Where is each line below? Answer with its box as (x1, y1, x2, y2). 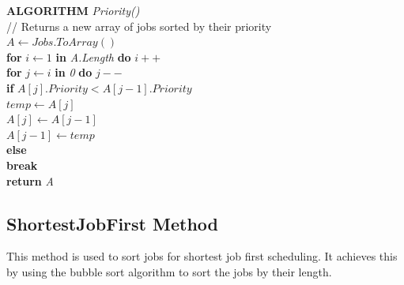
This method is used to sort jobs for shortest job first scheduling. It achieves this (6, 248, 398, 264)
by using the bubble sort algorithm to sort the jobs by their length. (6, 263, 332, 279)
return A (6, 172, 54, 189)
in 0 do (55, 64, 93, 81)
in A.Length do (55, 48, 131, 65)
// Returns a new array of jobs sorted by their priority (6, 17, 272, 34)
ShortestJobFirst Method (6, 211, 219, 235)
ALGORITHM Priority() (6, 2, 140, 18)
